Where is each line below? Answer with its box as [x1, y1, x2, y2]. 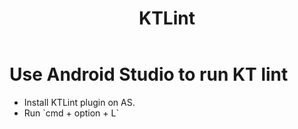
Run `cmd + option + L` [23, 107, 119, 119]
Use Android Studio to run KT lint [9, 63, 289, 86]
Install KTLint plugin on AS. [23, 96, 136, 108]
